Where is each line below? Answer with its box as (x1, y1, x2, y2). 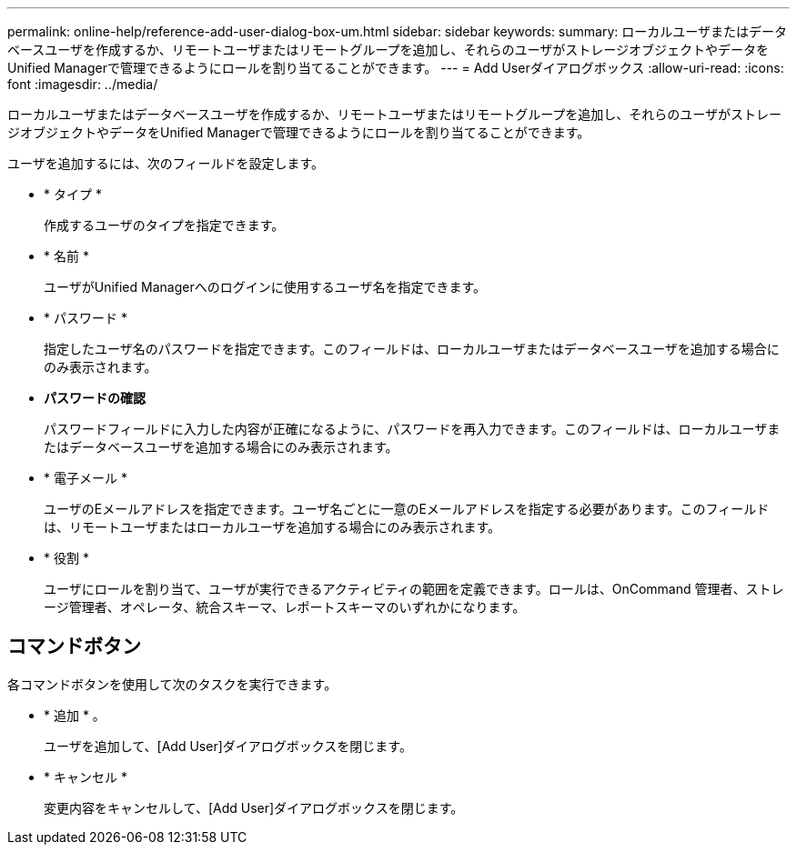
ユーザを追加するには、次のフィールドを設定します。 (7, 155, 325, 171)
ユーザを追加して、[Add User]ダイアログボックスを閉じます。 (44, 737, 412, 754)
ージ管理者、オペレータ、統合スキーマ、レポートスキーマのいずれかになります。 (44, 599, 526, 615)
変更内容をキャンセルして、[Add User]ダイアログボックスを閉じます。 (44, 799, 464, 816)
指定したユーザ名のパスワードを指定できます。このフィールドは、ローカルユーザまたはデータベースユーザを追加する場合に (44, 341, 780, 356)
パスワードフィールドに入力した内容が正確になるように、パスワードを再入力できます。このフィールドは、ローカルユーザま (44, 421, 781, 436)
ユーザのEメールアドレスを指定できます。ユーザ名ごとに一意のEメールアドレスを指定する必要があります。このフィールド (44, 501, 770, 516)
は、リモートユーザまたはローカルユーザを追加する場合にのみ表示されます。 (44, 519, 501, 535)
